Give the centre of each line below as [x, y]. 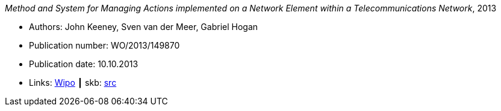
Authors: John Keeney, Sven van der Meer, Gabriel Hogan [144, 27]
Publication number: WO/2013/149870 [104, 45]
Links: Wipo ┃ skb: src [73, 82]
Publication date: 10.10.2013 [84, 64]
